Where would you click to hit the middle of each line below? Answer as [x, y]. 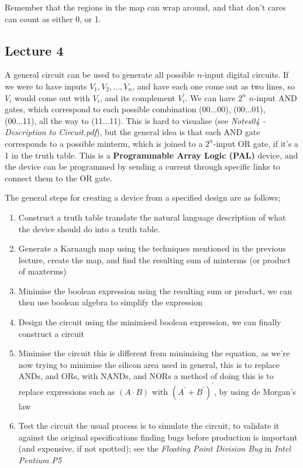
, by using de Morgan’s [255, 391]
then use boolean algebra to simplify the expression [111, 302]
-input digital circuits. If [245, 75]
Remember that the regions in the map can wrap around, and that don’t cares [145, 7]
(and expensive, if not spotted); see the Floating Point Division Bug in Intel [154, 448]
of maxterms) [42, 271]
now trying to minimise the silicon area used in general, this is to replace [149, 364]
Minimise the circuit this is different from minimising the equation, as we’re [154, 353]
